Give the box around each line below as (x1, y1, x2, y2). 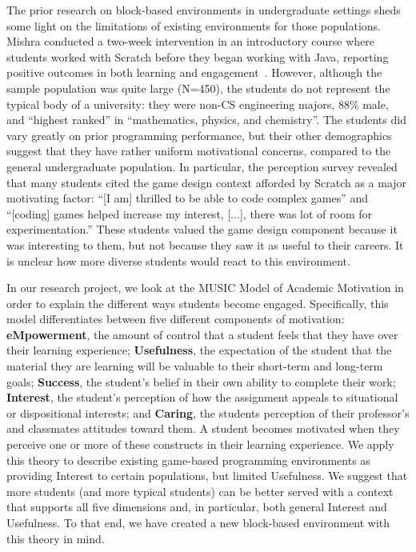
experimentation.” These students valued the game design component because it (6, 221, 398, 238)
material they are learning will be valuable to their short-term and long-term (6, 358, 383, 374)
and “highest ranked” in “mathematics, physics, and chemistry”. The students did (6, 111, 406, 128)
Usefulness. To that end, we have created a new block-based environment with (6, 514, 390, 530)
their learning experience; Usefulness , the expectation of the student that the (6, 342, 392, 358)
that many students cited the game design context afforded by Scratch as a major (6, 174, 407, 190)
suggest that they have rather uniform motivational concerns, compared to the (6, 142, 391, 159)
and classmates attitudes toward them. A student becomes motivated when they (6, 420, 400, 437)
